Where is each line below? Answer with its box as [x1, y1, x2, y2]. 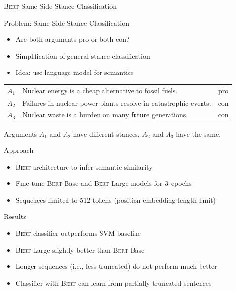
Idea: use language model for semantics [15, 67, 134, 77]
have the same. [176, 128, 221, 139]
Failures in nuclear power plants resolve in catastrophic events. [22, 97, 211, 108]
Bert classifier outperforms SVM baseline [15, 228, 141, 238]
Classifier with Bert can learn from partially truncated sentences [15, 277, 212, 288]
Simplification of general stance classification [15, 50, 150, 61]
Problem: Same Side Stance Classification [4, 17, 129, 28]
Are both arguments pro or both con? [15, 34, 130, 44]
